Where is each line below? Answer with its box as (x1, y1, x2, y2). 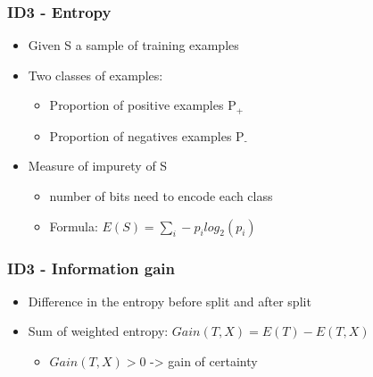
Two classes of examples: (28, 65, 163, 84)
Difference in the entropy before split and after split (28, 291, 311, 310)
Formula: (49, 216, 98, 235)
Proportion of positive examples (49, 96, 224, 114)
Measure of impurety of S (28, 156, 168, 175)
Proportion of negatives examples (49, 126, 232, 145)
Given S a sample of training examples (28, 36, 239, 54)
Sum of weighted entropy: (28, 322, 169, 340)
